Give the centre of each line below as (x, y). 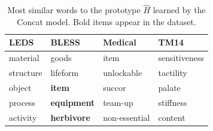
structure (26, 73)
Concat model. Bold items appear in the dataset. (106, 21)
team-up (118, 102)
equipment (73, 102)
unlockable (123, 73)
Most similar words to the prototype (74, 10)
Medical (120, 42)
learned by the (179, 10)
